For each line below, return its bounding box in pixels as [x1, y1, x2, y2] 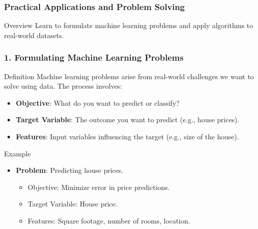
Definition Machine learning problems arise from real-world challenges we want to [4, 71, 254, 81]
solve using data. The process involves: [4, 81, 122, 91]
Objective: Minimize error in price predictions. [27, 181, 170, 192]
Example [4, 148, 31, 158]
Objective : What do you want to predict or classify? [15, 97, 179, 108]
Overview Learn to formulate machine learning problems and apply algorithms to [4, 20, 253, 31]
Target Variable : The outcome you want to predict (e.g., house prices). [15, 114, 239, 125]
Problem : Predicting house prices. [15, 165, 123, 175]
